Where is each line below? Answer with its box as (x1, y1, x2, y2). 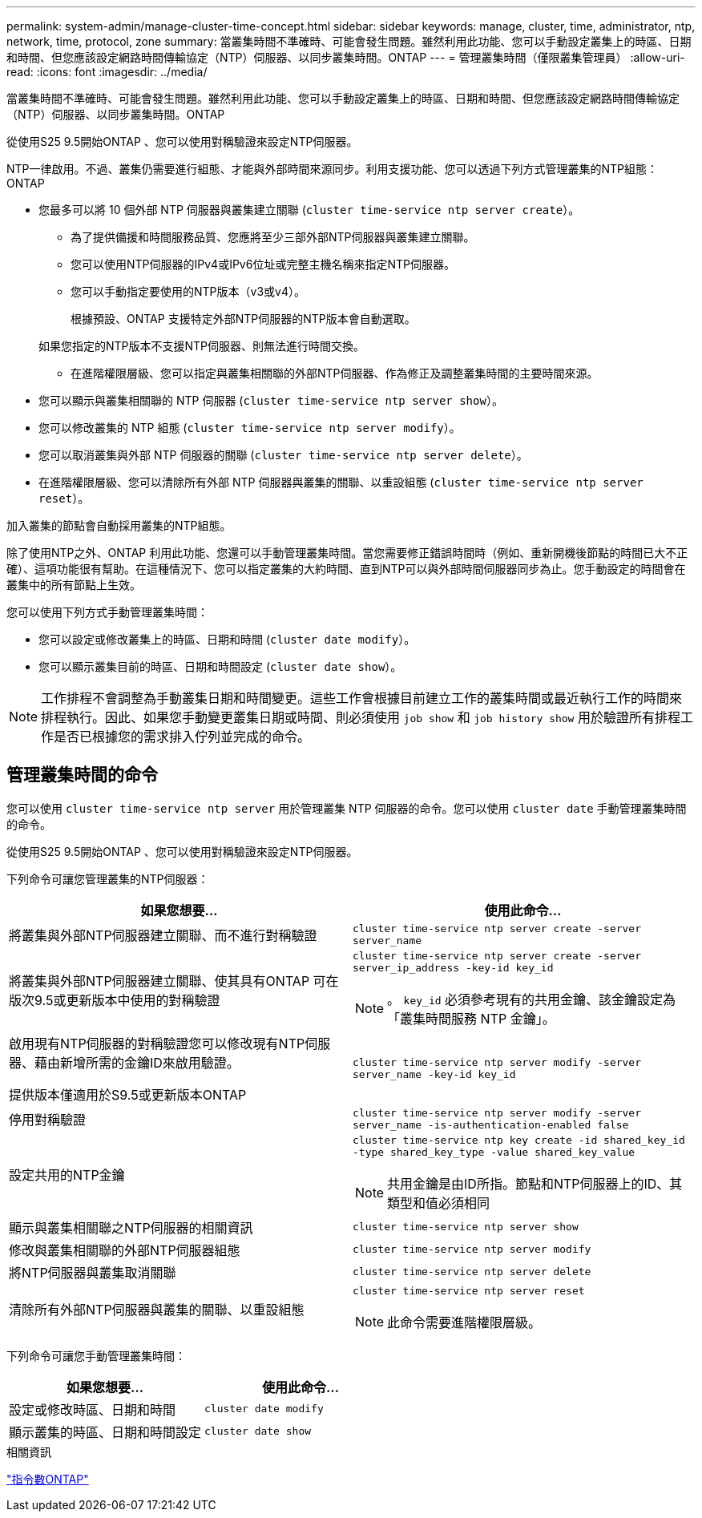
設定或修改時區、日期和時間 (9, 1401, 176, 1418)
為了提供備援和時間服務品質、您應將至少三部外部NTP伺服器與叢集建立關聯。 (71, 230, 475, 244)
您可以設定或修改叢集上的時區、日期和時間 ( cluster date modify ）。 (38, 632, 416, 646)
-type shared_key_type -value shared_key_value (353, 1145, 635, 1158)
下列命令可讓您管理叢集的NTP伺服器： (6, 871, 209, 886)
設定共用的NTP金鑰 (9, 1166, 125, 1183)
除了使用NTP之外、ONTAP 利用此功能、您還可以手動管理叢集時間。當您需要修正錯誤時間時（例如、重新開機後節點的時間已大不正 (6, 546, 688, 559)
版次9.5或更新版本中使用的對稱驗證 (9, 991, 220, 1008)
